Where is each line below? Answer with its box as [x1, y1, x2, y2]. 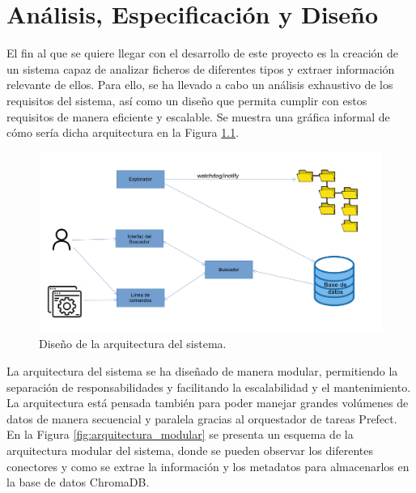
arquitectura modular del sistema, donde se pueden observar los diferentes [6, 442, 373, 459]
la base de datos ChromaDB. [6, 474, 150, 491]
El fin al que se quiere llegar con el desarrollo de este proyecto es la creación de [6, 45, 399, 62]
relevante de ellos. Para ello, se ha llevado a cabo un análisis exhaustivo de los [6, 76, 393, 93]
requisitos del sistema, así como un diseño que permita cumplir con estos [6, 91, 367, 108]
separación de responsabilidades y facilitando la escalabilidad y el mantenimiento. [6, 378, 411, 395]
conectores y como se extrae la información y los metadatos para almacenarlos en [6, 457, 410, 474]
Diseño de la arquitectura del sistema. [39, 335, 227, 352]
